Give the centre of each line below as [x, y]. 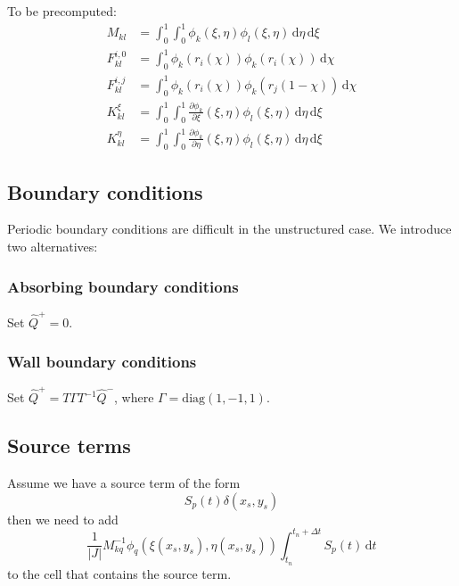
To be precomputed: [62, 11]
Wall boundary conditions [102, 362]
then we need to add [63, 519]
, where [134, 397]
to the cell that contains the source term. [119, 573]
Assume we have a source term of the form [124, 482]
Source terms [69, 446]
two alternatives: [53, 247]
